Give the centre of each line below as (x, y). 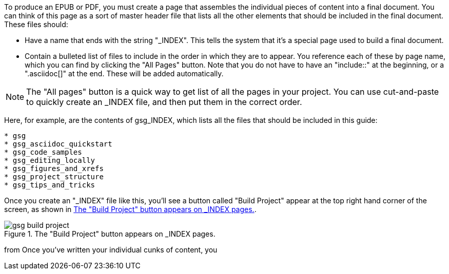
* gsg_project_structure (54, 177)
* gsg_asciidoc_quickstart (58, 144)
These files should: (36, 24)
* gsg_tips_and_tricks (50, 185)
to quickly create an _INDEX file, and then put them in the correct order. (164, 102)
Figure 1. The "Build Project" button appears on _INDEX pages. (110, 234)
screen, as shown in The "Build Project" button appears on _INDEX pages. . (130, 209)
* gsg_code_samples (43, 152)
